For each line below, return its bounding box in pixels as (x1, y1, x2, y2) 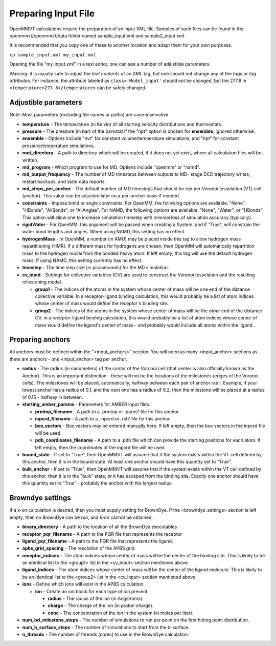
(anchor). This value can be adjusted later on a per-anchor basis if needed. (22, 193, 180, 199)
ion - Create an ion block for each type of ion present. (35, 588, 149, 594)
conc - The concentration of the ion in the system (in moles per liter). (48, 610, 194, 616)
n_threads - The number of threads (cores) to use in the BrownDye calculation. (22, 631, 189, 637)
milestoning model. (22, 279, 62, 285)
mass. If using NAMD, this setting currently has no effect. (22, 257, 143, 264)
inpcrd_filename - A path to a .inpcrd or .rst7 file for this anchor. (35, 415, 171, 421)
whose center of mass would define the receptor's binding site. (35, 300, 169, 307)
